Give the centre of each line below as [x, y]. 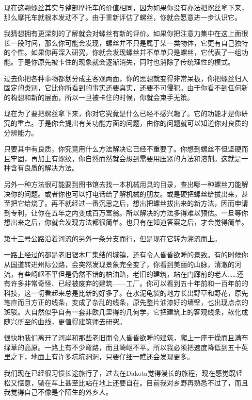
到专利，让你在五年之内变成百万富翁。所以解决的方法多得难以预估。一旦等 [123, 212]
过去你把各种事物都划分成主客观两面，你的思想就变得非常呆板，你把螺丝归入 [126, 78]
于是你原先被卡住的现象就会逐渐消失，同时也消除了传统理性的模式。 [126, 61]
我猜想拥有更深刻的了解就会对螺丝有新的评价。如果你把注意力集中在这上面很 [126, 33]
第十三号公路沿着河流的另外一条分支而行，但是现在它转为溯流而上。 [112, 238]
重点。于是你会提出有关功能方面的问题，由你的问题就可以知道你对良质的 [133, 123]
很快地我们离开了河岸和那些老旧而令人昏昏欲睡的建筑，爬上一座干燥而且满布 [126, 338]
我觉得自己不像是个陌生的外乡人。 [58, 392]
